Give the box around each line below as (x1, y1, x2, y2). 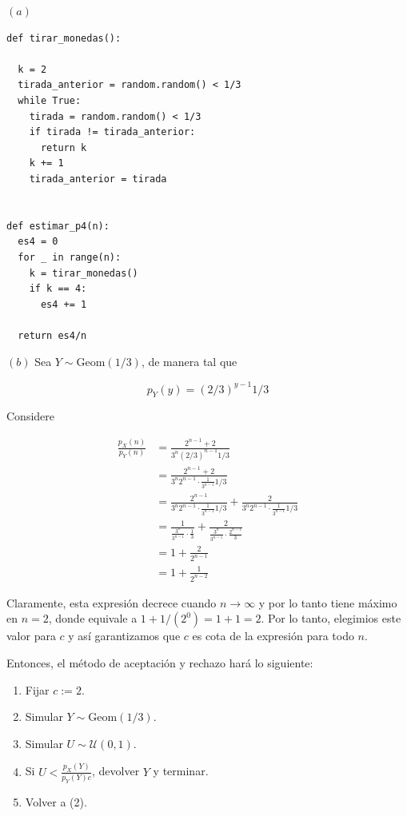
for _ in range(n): (18, 251, 122, 263)
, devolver (92, 762, 140, 779)
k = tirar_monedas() (29, 267, 138, 279)
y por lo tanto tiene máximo (258, 594, 397, 611)
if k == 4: (29, 283, 87, 295)
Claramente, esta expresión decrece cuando (6, 594, 217, 611)
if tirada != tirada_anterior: (29, 126, 196, 138)
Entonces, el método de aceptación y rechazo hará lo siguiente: (6, 655, 313, 671)
